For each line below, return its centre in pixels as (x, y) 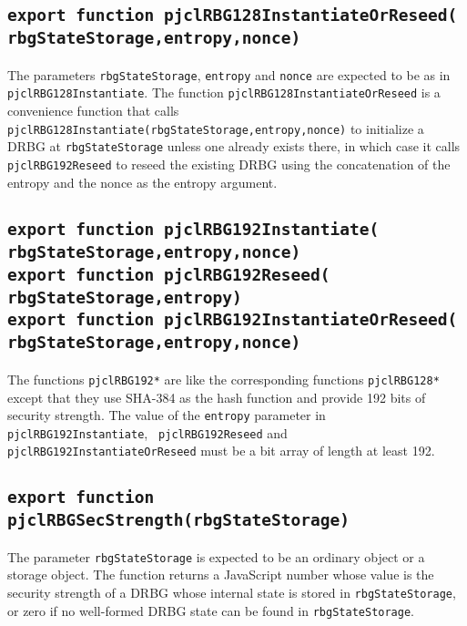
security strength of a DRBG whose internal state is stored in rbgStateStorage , (232, 593)
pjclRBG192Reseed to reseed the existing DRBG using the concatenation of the (229, 164)
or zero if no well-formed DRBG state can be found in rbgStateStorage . (211, 610)
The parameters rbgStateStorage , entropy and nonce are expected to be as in (229, 74)
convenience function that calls (93, 111)
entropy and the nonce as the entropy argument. (142, 182)
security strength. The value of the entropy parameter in (167, 415)
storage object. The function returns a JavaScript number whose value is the (221, 575)
